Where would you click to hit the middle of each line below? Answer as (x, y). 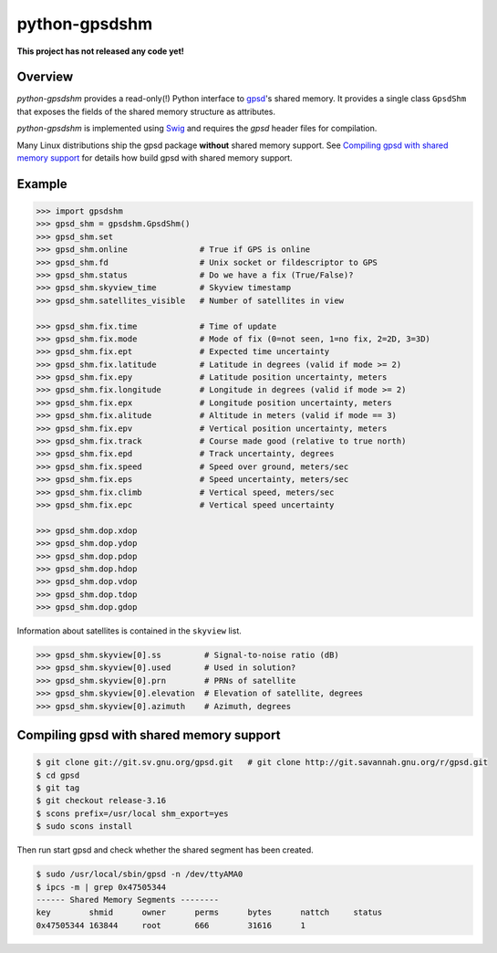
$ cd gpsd (58, 775)
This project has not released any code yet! (100, 51)
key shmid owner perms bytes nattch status (209, 912)
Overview (45, 77)
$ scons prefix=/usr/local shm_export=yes (132, 813)
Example (42, 184)
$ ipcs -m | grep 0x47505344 (101, 887)
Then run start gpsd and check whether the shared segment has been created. (165, 850)
